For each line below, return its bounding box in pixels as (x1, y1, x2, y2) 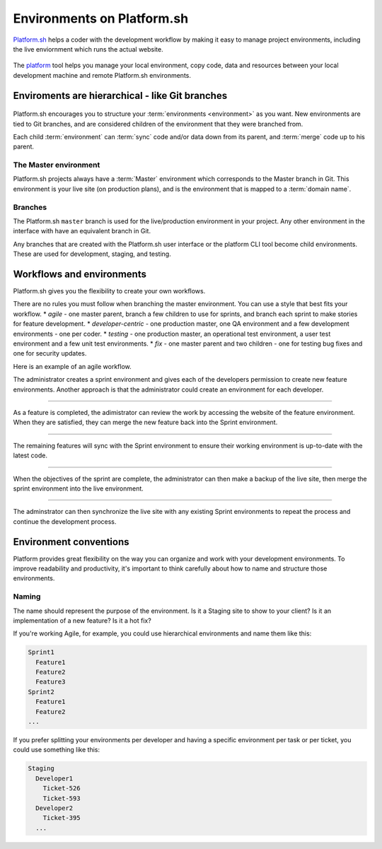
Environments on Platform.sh (13, 11, 189, 26)
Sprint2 (28, 688, 54, 696)
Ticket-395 (42, 814, 81, 822)
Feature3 (35, 678, 66, 686)
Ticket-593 (42, 794, 81, 802)
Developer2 (35, 804, 74, 812)
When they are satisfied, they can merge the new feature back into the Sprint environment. (13, 418, 278, 427)
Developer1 (35, 774, 74, 783)
